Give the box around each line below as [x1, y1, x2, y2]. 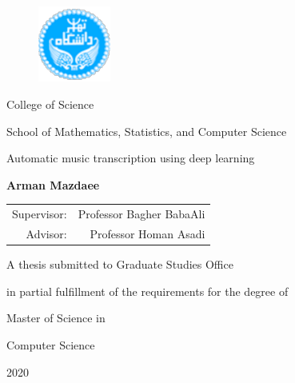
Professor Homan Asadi [90, 225, 205, 242]
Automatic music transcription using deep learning [6, 150, 255, 166]
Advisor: [26, 225, 67, 242]
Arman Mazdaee [6, 176, 100, 193]
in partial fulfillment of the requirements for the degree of [6, 282, 289, 299]
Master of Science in [6, 309, 106, 326]
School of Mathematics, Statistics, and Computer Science [6, 122, 287, 139]
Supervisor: [12, 205, 67, 222]
